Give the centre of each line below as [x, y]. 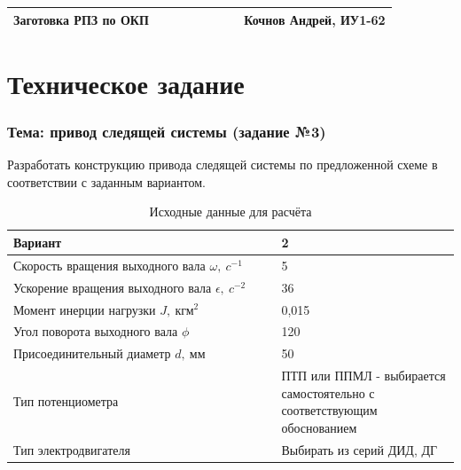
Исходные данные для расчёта [230, 211]
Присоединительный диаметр [92, 353]
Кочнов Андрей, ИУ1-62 [315, 19]
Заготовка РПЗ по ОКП [81, 19]
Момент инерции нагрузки [85, 309]
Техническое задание [126, 83]
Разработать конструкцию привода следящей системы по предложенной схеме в [223, 164]
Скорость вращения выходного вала [109, 265]
